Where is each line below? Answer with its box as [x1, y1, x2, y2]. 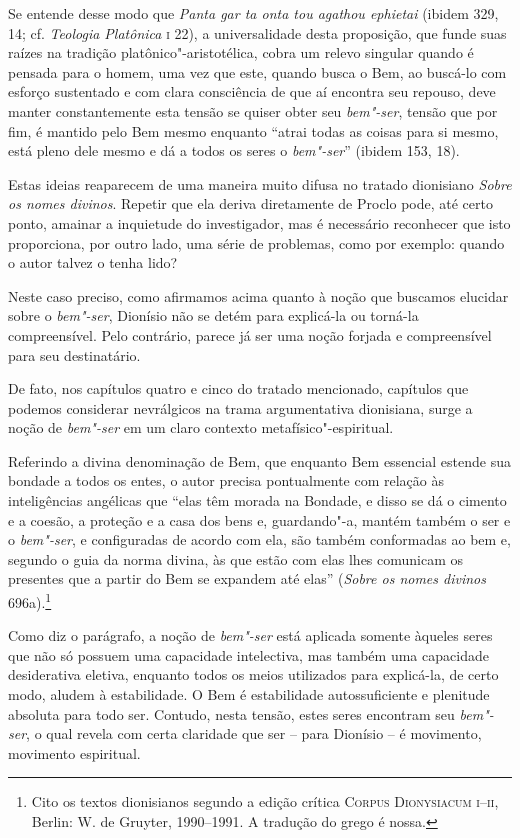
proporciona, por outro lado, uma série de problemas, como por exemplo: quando [8, 232, 505, 253]
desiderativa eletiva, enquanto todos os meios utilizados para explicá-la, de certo [8, 664, 499, 685]
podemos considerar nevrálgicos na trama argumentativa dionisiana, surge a [8, 397, 473, 418]
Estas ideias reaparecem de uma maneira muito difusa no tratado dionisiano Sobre [8, 173, 512, 194]
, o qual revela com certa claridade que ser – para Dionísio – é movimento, [26, 723, 482, 744]
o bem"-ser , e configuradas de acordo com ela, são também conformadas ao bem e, [8, 529, 511, 550]
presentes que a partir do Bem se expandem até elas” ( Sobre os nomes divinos [8, 568, 486, 589]
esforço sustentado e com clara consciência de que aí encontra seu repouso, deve [8, 81, 496, 102]
